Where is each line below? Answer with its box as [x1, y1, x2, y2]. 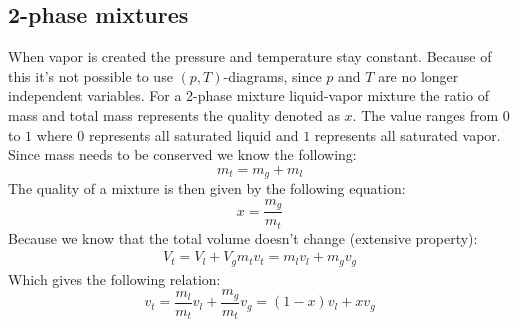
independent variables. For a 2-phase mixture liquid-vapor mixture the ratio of [8, 85, 489, 106]
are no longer [378, 65, 459, 86]
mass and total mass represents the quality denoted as [8, 104, 340, 125]
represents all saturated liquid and [88, 124, 299, 145]
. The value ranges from [352, 104, 499, 125]
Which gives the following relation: [8, 268, 221, 289]
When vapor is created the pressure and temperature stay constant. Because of [8, 46, 492, 67]
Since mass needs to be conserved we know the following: [8, 144, 357, 165]
